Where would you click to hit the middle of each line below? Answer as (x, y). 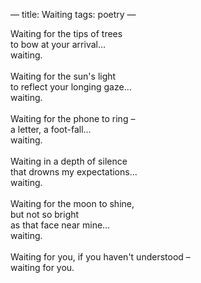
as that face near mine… (60, 225)
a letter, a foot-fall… (51, 129)
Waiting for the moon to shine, (72, 203)
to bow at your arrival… (58, 44)
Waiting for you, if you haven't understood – (100, 257)
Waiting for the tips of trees (66, 33)
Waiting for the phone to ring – (73, 118)
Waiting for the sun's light (63, 76)
